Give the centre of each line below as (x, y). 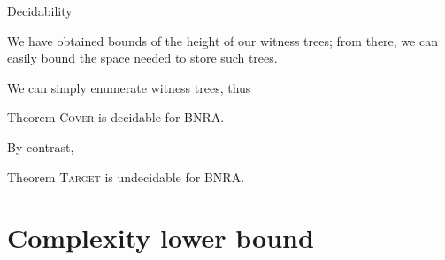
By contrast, (41, 146)
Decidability (40, 11)
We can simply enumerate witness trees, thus (129, 87)
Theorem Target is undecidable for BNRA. (126, 176)
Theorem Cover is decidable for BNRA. (116, 117)
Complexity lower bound (161, 237)
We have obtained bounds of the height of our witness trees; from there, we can (222, 40)
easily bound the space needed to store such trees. (142, 58)
